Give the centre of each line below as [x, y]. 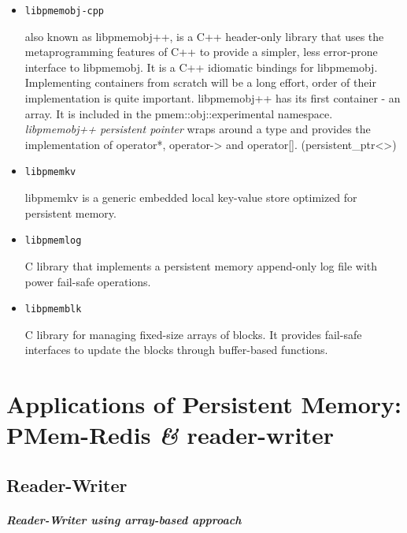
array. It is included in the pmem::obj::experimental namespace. [179, 113]
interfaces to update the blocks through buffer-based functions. [176, 350]
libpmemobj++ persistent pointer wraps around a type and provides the [198, 129]
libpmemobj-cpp [65, 11]
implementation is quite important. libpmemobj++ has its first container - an [213, 98]
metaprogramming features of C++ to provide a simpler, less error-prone [201, 52]
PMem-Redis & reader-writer [170, 435]
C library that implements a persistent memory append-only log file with [201, 265]
